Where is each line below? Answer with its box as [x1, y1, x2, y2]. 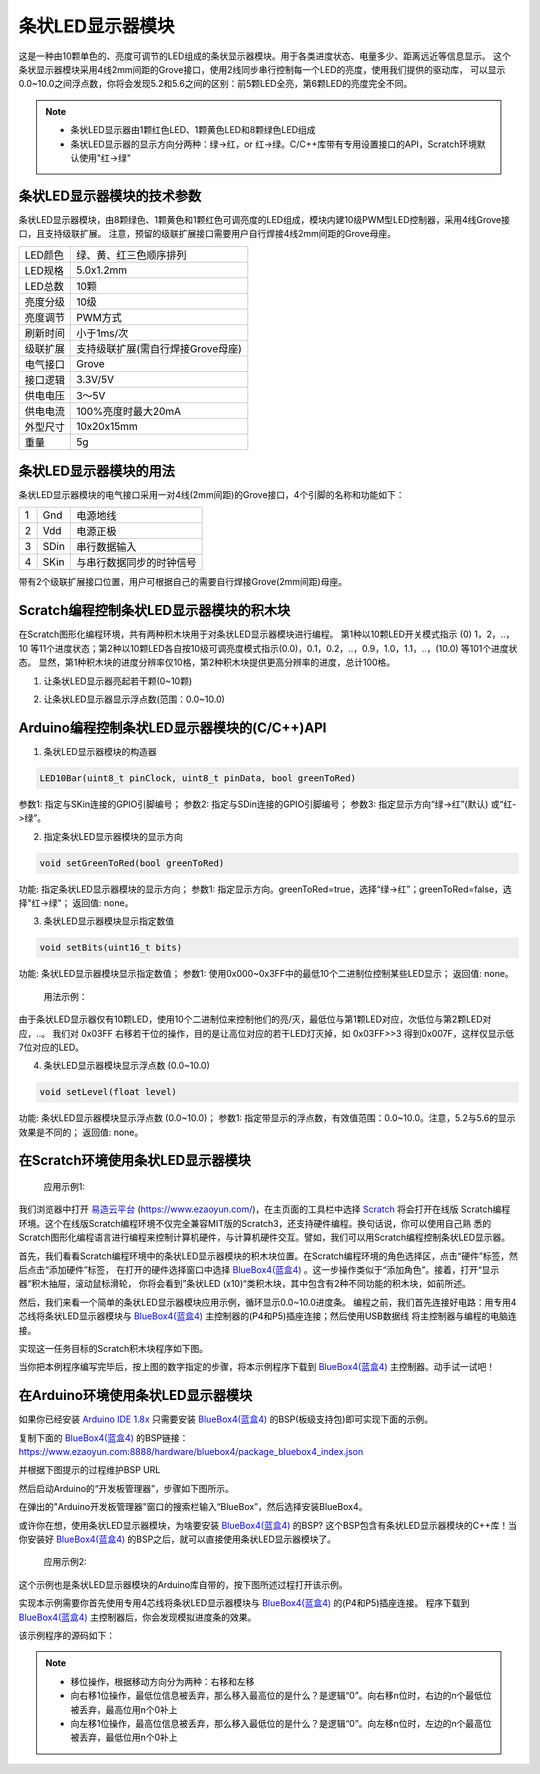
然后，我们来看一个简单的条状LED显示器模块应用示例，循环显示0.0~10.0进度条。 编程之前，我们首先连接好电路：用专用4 [18, 1296, 517, 1308]
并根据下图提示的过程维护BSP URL [18, 1464, 161, 1476]
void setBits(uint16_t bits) [39, 942, 183, 954]
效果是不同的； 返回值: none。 [18, 1126, 144, 1138]
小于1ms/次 [76, 326, 129, 340]
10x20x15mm [76, 419, 139, 433]
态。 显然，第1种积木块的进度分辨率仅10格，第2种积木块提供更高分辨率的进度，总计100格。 [18, 656, 396, 669]
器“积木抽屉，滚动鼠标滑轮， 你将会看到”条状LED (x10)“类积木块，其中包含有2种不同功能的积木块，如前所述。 [18, 1278, 472, 1290]
